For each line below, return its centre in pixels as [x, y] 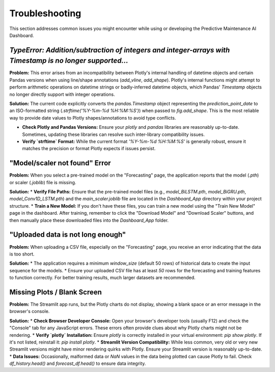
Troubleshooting [45, 13]
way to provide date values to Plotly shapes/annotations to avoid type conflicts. [93, 118]
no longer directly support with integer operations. [62, 94]
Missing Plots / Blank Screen [56, 292]
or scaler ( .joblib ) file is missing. [43, 182]
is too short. [22, 254]
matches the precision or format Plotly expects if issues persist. [89, 149]
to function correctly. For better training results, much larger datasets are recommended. [102, 278]
